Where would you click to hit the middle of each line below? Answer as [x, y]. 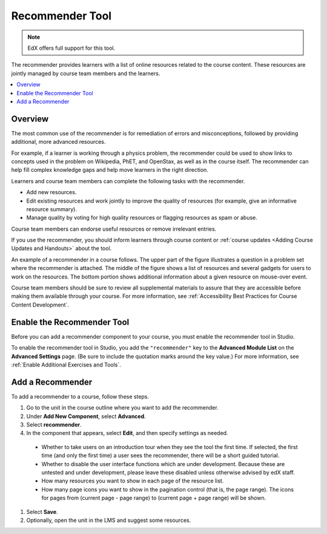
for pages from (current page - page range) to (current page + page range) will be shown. [154, 498]
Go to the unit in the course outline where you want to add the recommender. [123, 408]
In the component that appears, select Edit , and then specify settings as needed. [127, 433]
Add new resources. [51, 192]
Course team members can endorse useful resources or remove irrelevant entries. [114, 229]
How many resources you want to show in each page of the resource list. [133, 481]
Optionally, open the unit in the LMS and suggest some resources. [109, 520]
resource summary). [51, 209]
